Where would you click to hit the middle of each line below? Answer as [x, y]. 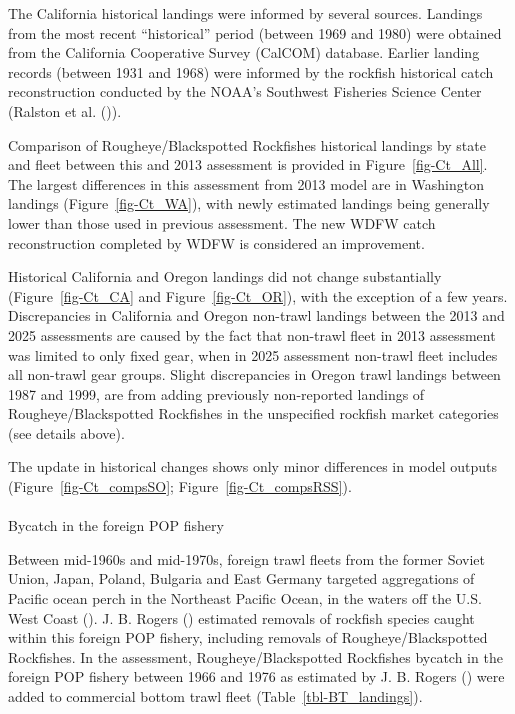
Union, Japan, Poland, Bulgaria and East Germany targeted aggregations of [241, 578]
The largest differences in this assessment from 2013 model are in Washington [246, 183]
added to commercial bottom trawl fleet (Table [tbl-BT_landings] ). [215, 696]
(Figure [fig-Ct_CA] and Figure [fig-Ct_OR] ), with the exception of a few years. [258, 295]
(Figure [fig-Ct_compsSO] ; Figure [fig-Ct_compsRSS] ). [180, 486]
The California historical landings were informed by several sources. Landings [245, 13]
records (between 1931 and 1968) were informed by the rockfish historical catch [251, 71]
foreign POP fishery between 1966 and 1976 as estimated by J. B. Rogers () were [256, 676]
